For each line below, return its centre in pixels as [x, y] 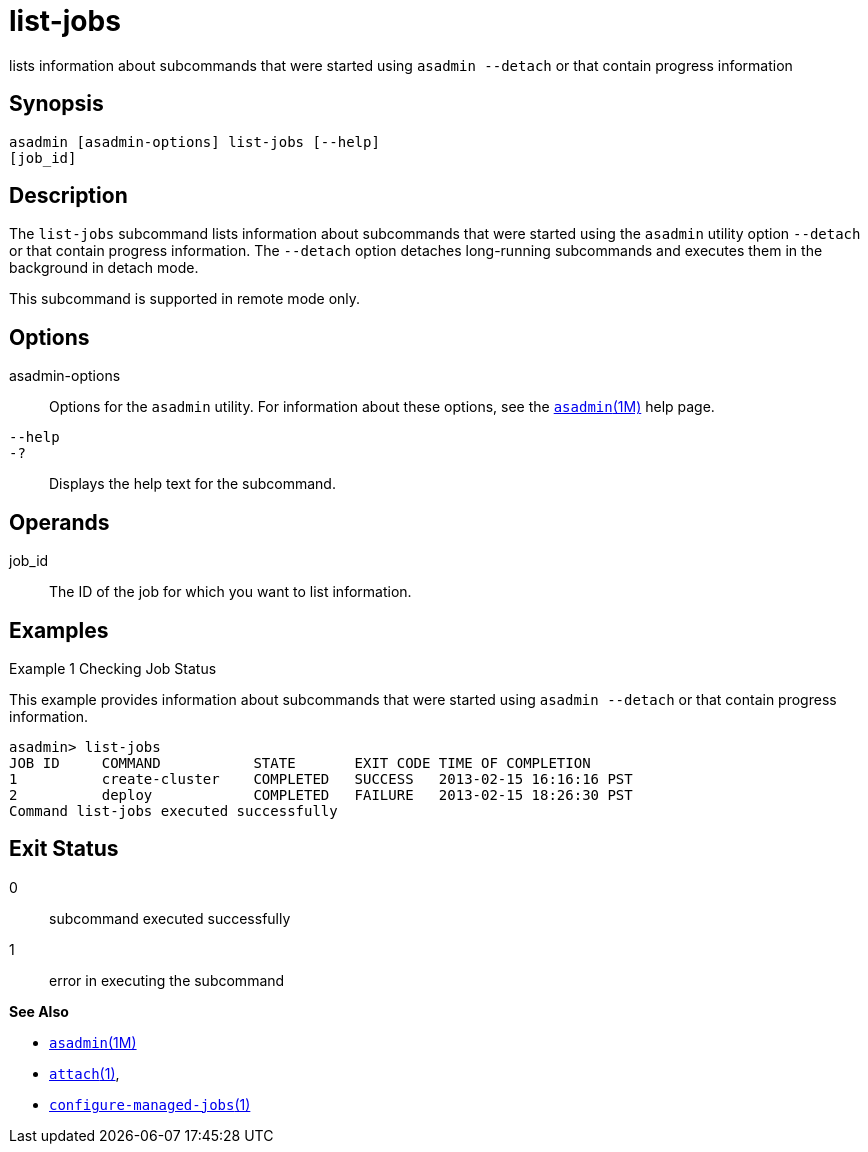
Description [68, 196]
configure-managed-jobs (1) [150, 1104]
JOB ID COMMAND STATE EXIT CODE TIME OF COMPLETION [300, 762]
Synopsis [56, 104]
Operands [59, 522]
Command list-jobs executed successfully [173, 810]
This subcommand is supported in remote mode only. [185, 299]
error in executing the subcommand [167, 980]
